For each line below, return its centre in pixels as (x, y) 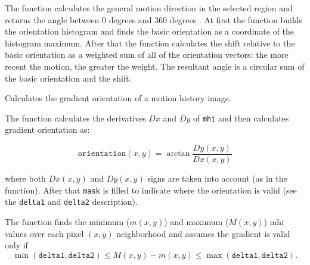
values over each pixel (44, 233)
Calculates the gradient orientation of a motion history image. (118, 98)
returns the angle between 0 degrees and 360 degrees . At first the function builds (154, 19)
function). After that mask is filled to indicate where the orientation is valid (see (151, 190)
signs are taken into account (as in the (217, 178)
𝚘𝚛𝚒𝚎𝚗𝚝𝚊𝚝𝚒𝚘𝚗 (102, 154)
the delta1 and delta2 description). (71, 202)
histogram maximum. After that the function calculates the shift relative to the (150, 43)
